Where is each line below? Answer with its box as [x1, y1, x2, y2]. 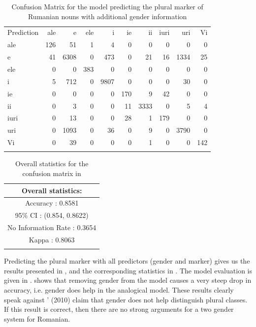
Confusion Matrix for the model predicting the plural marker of [11, 1, 203, 11]
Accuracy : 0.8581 [25, 198, 79, 208]
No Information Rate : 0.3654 [7, 222, 96, 233]
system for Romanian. [4, 313, 70, 324]
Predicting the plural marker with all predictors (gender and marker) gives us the [4, 256, 250, 266]
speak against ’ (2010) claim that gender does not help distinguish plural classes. [4, 294, 248, 304]
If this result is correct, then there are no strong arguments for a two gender [4, 304, 234, 314]
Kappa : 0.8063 [29, 234, 75, 244]
